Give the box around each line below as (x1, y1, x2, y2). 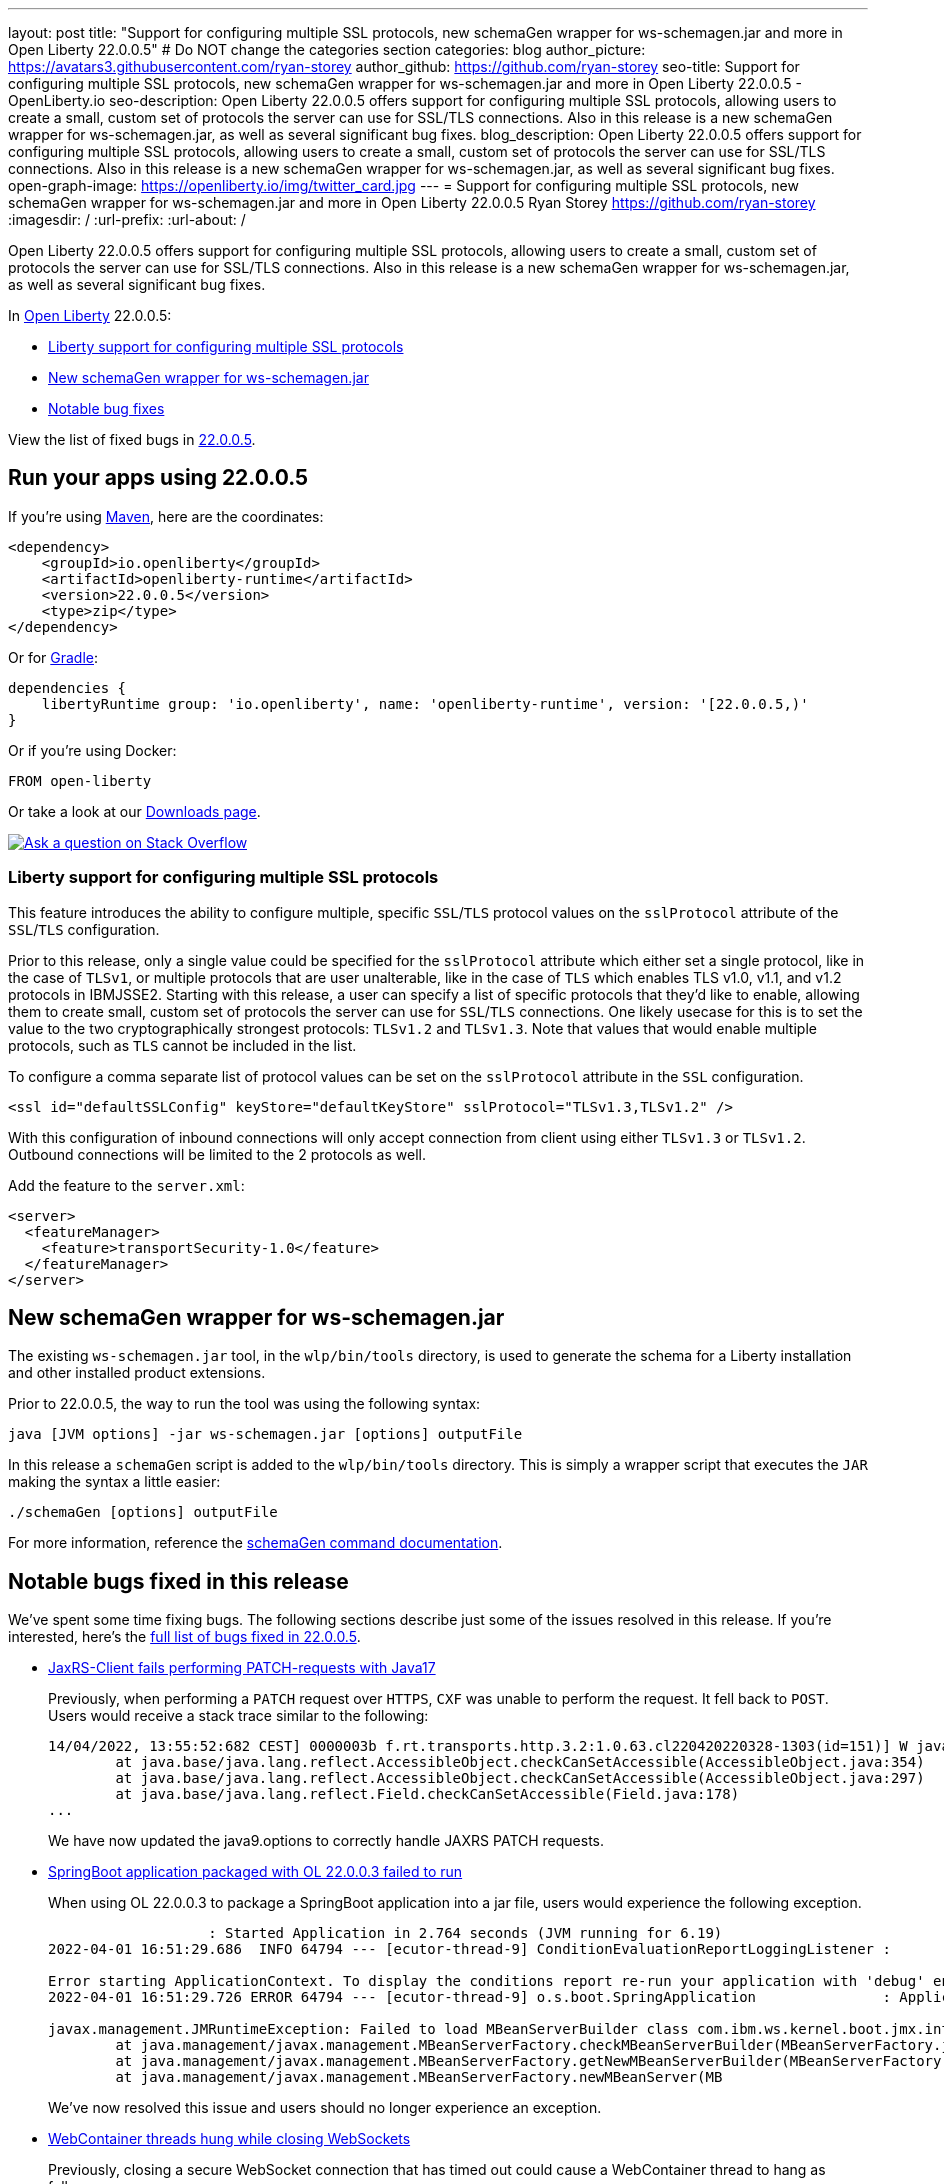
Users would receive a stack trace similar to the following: (48, 1707, 429, 1725)
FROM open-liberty (8, 772, 152, 789)
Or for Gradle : (8, 648, 99, 666)
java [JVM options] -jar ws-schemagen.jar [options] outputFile (8, 1426, 523, 1443)
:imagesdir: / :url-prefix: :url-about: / (8, 211, 246, 228)
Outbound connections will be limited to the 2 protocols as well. (8, 1145, 426, 1163)
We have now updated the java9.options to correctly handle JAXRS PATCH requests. (48, 1832, 605, 1850)
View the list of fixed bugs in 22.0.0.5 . (8, 431, 256, 448)
